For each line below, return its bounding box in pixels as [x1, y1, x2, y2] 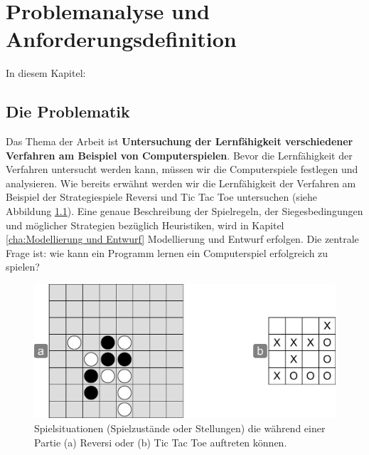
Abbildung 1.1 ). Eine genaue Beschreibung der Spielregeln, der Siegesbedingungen [6, 204, 363, 219]
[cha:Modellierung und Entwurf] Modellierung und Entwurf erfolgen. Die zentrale [6, 231, 359, 246]
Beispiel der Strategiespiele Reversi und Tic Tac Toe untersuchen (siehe [6, 189, 317, 204]
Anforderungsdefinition [6, 24, 237, 53]
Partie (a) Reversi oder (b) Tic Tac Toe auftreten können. [34, 434, 287, 449]
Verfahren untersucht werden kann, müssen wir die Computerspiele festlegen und [6, 162, 358, 177]
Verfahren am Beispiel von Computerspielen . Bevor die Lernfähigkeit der [6, 147, 353, 162]
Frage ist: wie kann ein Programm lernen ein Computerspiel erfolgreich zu [6, 245, 328, 260]
